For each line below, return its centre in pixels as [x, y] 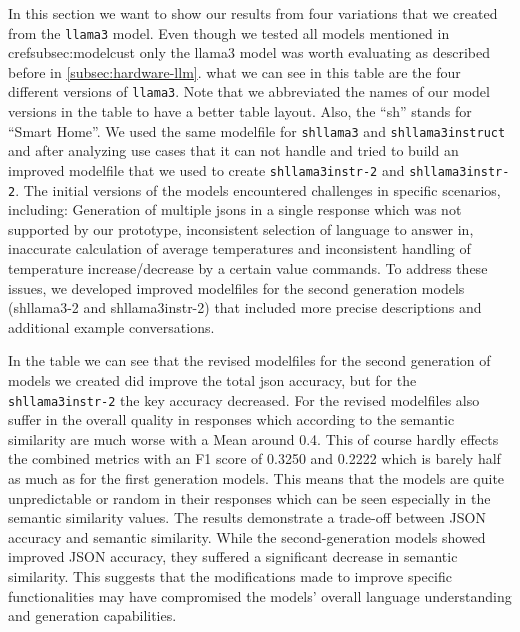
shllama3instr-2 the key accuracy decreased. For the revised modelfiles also [244, 399]
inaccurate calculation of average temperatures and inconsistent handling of [239, 248]
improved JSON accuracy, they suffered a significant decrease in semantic [233, 556]
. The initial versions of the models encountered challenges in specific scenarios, [258, 189]
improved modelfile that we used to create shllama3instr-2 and [206, 169]
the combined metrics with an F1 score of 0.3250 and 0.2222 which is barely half [254, 458]
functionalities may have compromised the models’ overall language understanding [260, 595]
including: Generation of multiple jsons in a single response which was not [235, 209]
